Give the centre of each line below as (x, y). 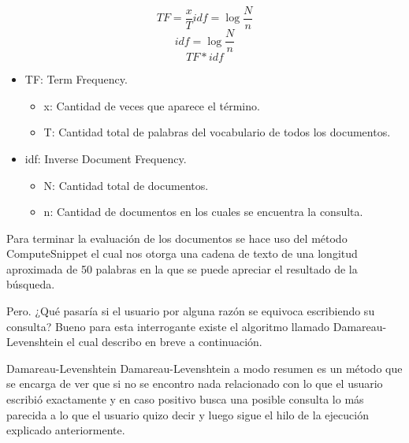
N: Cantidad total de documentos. (126, 185)
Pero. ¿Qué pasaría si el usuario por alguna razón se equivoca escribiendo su (191, 311)
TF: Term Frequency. (76, 79)
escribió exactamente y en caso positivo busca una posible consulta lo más (185, 399)
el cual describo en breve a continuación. (164, 342)
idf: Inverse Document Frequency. (106, 158)
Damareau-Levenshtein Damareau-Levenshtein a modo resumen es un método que (204, 368)
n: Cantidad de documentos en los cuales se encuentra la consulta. (203, 212)
